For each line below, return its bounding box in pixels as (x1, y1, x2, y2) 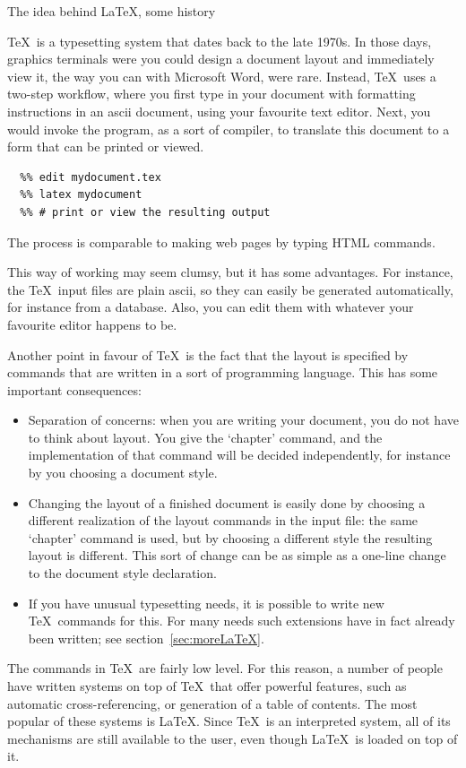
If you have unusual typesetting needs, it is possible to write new (28, 593, 384, 612)
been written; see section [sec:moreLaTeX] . (28, 628, 264, 647)
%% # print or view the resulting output (20, 205, 271, 219)
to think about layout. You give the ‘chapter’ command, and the (28, 427, 383, 446)
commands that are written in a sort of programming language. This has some (7, 363, 438, 382)
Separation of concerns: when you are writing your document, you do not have (28, 410, 459, 429)
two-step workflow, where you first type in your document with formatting (7, 84, 416, 103)
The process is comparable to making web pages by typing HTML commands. (7, 232, 436, 251)
